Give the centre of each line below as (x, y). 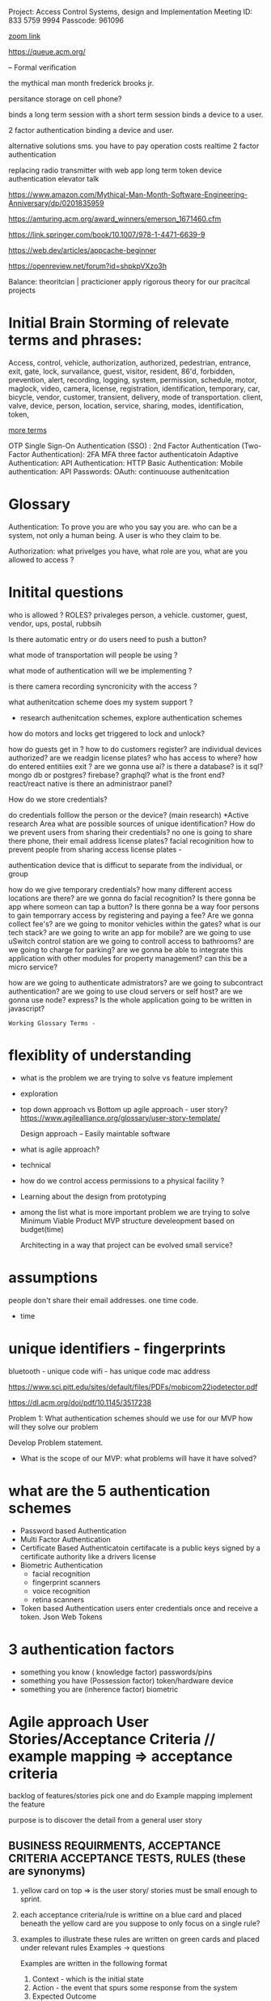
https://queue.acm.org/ (47, 51)
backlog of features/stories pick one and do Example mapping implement (131, 1796)
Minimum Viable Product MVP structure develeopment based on (127, 1221)
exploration (39, 1093)
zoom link (25, 36)
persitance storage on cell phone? (66, 99)
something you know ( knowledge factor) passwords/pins (116, 1672)
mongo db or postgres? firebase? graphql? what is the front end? (116, 775)
